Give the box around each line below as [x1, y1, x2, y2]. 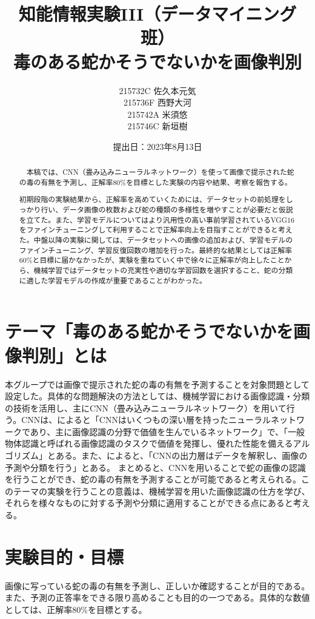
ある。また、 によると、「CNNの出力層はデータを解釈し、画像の [55, 449, 308, 462]
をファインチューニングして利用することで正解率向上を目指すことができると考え [19, 225, 293, 235]
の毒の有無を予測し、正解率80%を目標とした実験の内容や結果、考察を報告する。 [19, 177, 292, 187]
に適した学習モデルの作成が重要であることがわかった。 [19, 275, 207, 285]
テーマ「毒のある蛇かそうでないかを [5, 319, 294, 343]
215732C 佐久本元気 [119, 84, 196, 96]
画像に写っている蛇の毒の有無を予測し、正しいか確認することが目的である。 [5, 579, 310, 592]
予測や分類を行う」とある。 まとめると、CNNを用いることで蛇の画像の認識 [5, 461, 306, 473]
